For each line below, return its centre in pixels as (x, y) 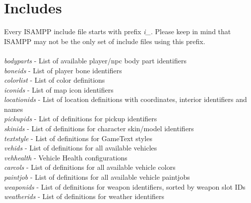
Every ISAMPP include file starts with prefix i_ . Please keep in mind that (118, 31)
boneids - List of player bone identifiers (63, 70)
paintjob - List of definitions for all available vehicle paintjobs (97, 177)
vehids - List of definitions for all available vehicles (81, 148)
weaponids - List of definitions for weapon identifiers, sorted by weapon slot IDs (125, 186)
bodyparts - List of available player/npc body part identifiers (95, 60)
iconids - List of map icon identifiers (59, 89)
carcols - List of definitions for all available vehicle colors (90, 167)
